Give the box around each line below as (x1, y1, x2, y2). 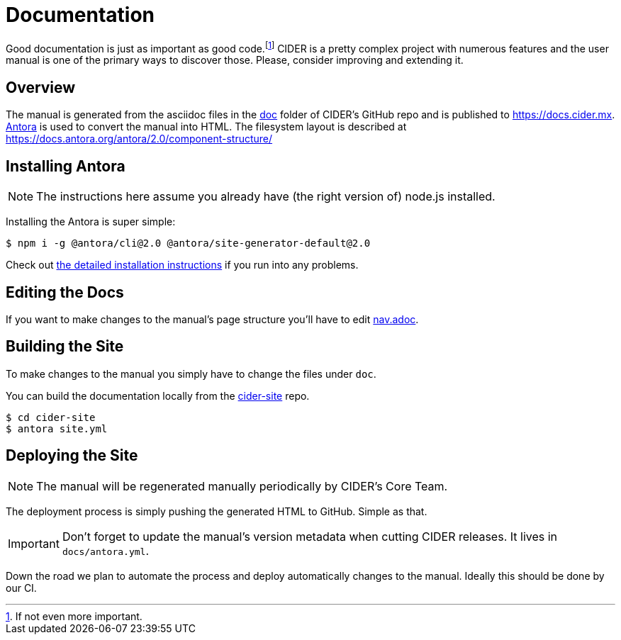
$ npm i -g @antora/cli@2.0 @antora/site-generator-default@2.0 (6, 237, 371, 249)
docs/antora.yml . (62, 543, 149, 558)
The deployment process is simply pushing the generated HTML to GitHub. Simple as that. (6, 505, 427, 517)
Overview (6, 78, 76, 96)
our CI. (6, 581, 37, 594)
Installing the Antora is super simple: (6, 215, 176, 228)
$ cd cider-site (6, 411, 96, 423)
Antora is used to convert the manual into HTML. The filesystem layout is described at (6, 120, 407, 133)
